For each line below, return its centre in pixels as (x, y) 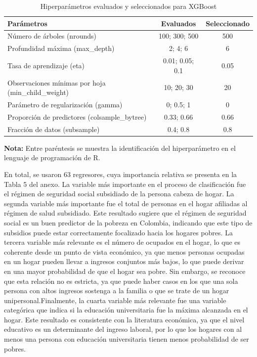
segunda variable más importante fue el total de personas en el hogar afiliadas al (126, 203)
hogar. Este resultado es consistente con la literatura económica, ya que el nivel (124, 319)
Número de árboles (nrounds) (52, 36)
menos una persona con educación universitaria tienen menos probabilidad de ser (127, 339)
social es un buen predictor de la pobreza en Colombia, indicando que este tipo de (128, 222)
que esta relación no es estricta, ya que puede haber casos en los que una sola (121, 281)
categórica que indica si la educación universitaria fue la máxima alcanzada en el (126, 310)
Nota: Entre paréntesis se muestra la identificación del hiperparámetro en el (120, 148)
